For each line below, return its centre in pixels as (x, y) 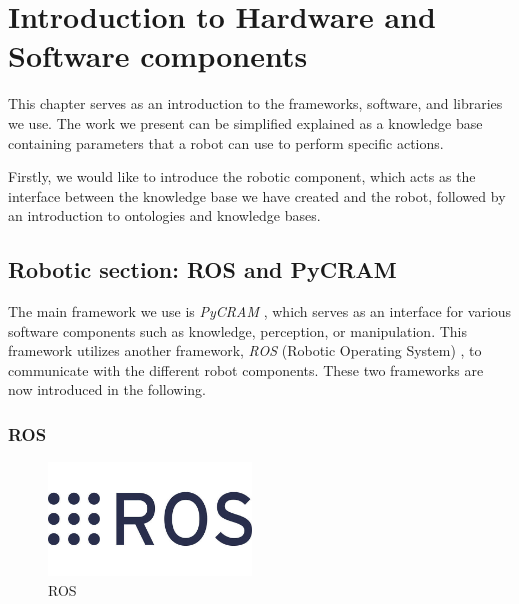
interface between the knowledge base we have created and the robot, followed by (257, 195)
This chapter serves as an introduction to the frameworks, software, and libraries (255, 103)
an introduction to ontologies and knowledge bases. (164, 215)
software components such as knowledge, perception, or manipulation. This (238, 330)
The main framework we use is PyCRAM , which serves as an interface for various (260, 311)
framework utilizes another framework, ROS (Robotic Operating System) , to (245, 350)
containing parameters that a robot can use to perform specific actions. (226, 142)
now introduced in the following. (107, 389)
